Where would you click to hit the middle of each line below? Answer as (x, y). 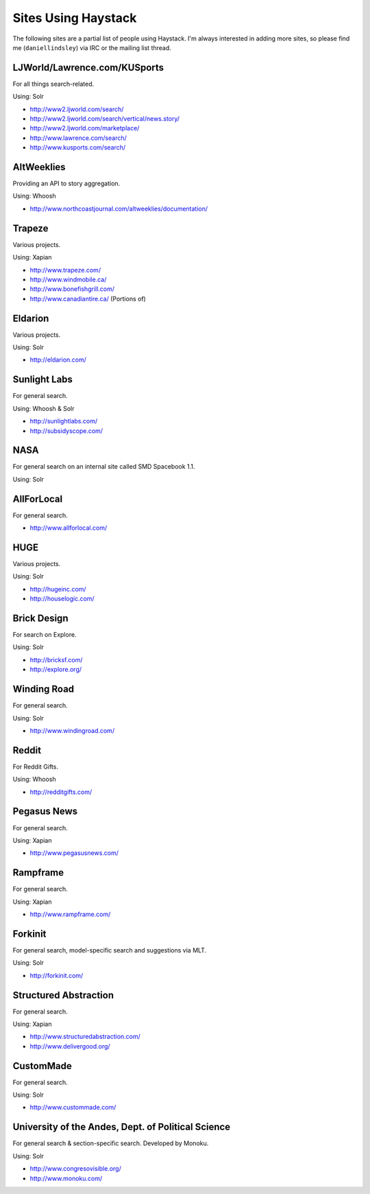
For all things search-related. (53, 84)
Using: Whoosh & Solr (44, 408)
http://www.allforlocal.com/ (69, 528)
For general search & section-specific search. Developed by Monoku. (111, 1143)
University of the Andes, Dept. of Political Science (122, 1127)
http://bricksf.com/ (56, 659)
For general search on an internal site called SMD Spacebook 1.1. (104, 467)
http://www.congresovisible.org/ (75, 1169)
